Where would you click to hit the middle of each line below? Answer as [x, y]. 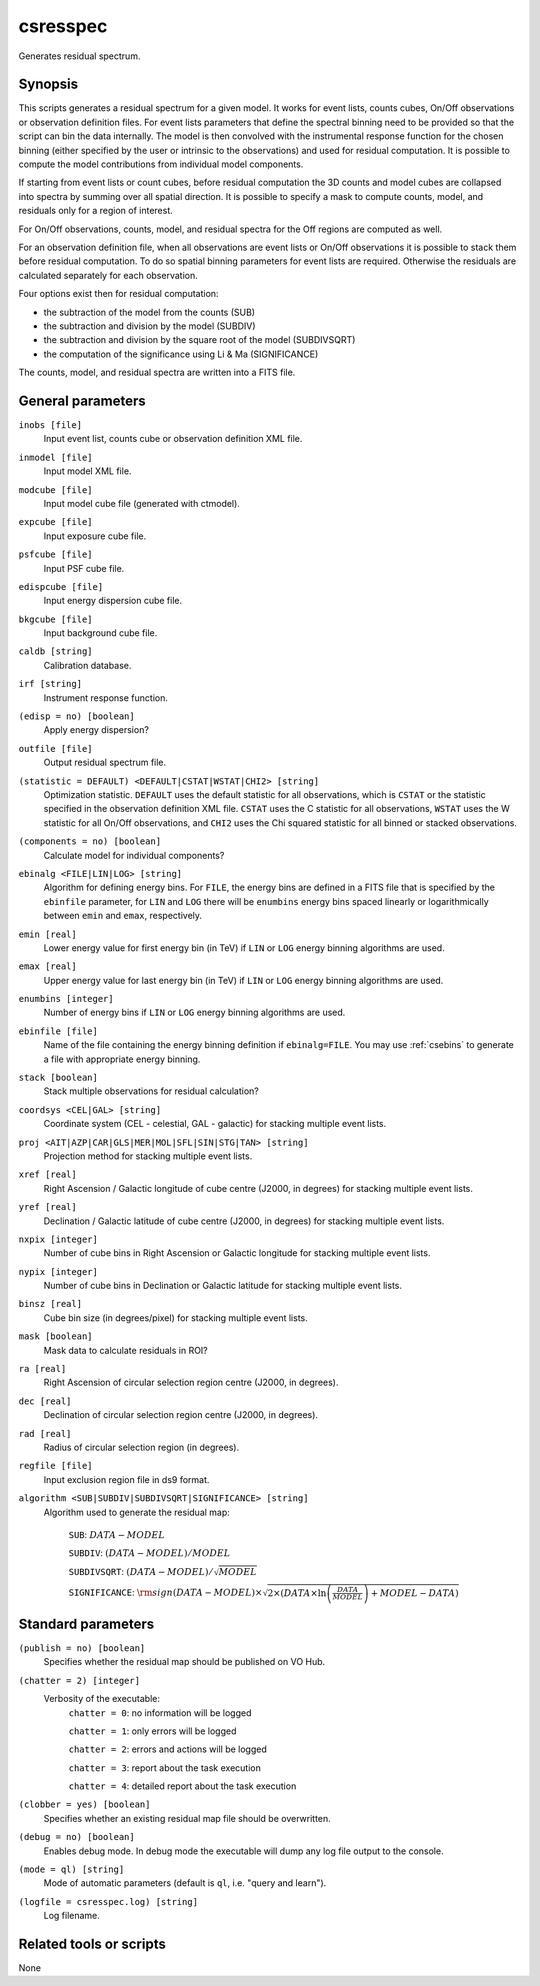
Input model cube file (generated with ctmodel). [141, 503]
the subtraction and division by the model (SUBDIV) [149, 326]
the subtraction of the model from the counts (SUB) [149, 312]
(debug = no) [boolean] [76, 1837]
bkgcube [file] [56, 619]
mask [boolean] [56, 1336]
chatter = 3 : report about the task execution [165, 1767]
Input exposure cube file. [95, 536]
